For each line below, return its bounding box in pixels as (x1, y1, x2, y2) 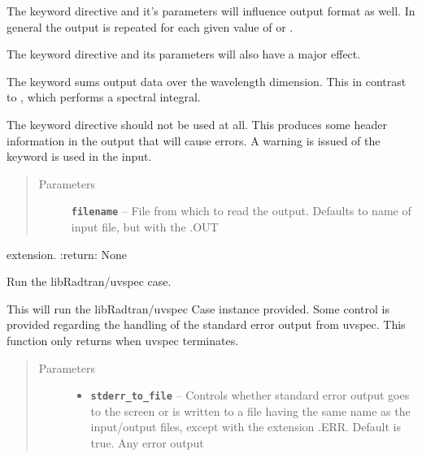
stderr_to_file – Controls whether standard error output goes (90, 387, 410, 404)
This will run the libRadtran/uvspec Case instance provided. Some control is (7, 300, 389, 317)
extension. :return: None (7, 245, 127, 262)
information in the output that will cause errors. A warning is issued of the (7, 132, 381, 149)
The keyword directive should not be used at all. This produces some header (7, 115, 387, 132)
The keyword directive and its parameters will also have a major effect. (7, 45, 361, 63)
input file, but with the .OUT (71, 218, 219, 235)
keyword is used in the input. (7, 148, 152, 165)
